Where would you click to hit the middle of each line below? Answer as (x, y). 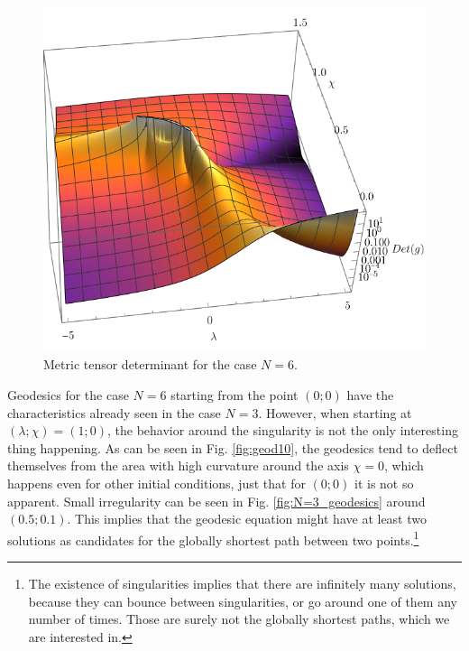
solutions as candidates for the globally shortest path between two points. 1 (213, 538)
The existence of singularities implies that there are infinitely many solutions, (242, 584)
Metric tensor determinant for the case (150, 364)
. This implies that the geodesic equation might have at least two (247, 519)
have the (370, 395)
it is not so (384, 484)
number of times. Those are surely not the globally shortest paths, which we (239, 619)
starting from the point (234, 395)
